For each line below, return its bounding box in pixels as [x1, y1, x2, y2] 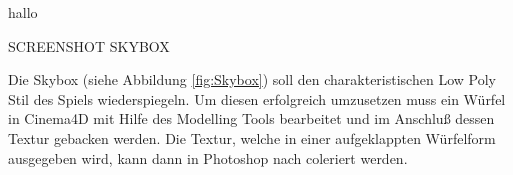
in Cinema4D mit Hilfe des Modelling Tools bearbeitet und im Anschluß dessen [8, 108, 495, 129]
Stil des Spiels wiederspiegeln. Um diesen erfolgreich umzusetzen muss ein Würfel [8, 88, 506, 109]
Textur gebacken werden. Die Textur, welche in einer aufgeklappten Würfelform [8, 127, 496, 148]
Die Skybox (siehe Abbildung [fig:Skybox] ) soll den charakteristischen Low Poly [8, 69, 496, 90]
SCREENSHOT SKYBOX [8, 35, 170, 56]
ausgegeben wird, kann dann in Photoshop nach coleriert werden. [8, 147, 408, 168]
